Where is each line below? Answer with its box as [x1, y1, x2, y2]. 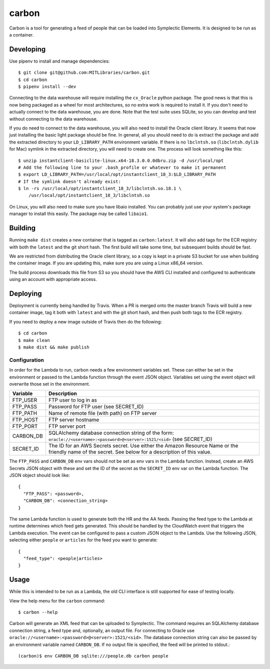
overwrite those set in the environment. [9, 380, 90, 387]
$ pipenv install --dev [18, 84, 76, 89]
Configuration [9, 356, 44, 363]
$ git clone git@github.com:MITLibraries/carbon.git [18, 70, 150, 75]
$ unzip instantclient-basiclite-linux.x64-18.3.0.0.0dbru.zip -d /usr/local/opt [18, 157, 224, 163]
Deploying [9, 289, 42, 297]
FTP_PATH [12, 410, 37, 417]
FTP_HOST [12, 416, 38, 423]
